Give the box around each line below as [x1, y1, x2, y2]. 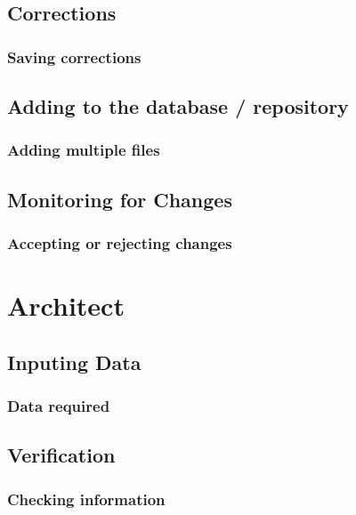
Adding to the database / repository [7, 93, 349, 120]
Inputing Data [7, 348, 142, 375]
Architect [7, 287, 125, 324]
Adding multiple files [7, 139, 160, 161]
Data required [7, 394, 110, 416]
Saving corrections [7, 45, 142, 68]
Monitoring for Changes [7, 185, 232, 213]
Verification [7, 441, 116, 469]
